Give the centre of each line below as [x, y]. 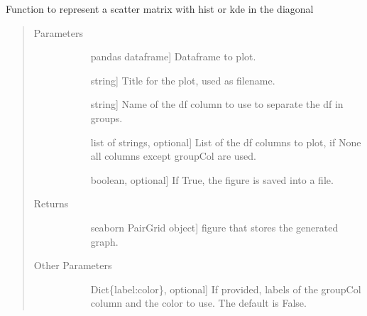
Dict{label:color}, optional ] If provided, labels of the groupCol [226, 289]
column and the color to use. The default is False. [198, 303]
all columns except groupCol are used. [173, 156]
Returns [51, 203]
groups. [106, 118]
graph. [104, 241]
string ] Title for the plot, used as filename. [183, 80]
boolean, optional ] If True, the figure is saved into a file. [212, 179]
